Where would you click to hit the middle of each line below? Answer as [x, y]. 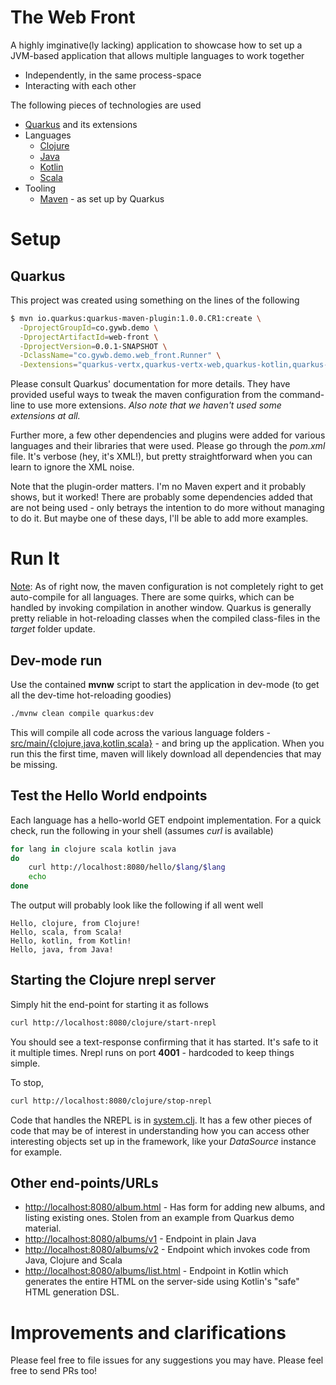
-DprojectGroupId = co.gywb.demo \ [89, 327]
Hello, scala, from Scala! [66, 932]
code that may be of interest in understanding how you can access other [160, 1130]
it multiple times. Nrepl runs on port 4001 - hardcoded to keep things [152, 1052]
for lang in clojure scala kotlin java [93, 849]
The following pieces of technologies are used [106, 105]
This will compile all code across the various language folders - [141, 732]
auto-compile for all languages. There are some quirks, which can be [152, 597]
